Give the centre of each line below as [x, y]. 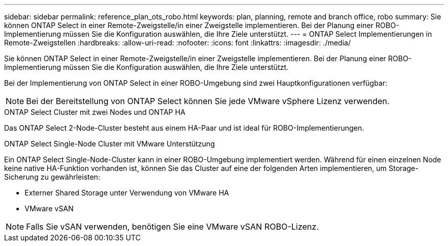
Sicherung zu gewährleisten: [52, 177]
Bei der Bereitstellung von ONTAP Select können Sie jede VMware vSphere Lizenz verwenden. [208, 101]
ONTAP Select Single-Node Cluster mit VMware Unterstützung [109, 144]
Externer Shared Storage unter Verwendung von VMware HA [127, 193]
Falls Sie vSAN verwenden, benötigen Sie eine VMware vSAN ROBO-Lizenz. [173, 227]
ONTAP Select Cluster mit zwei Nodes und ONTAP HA [95, 112]
